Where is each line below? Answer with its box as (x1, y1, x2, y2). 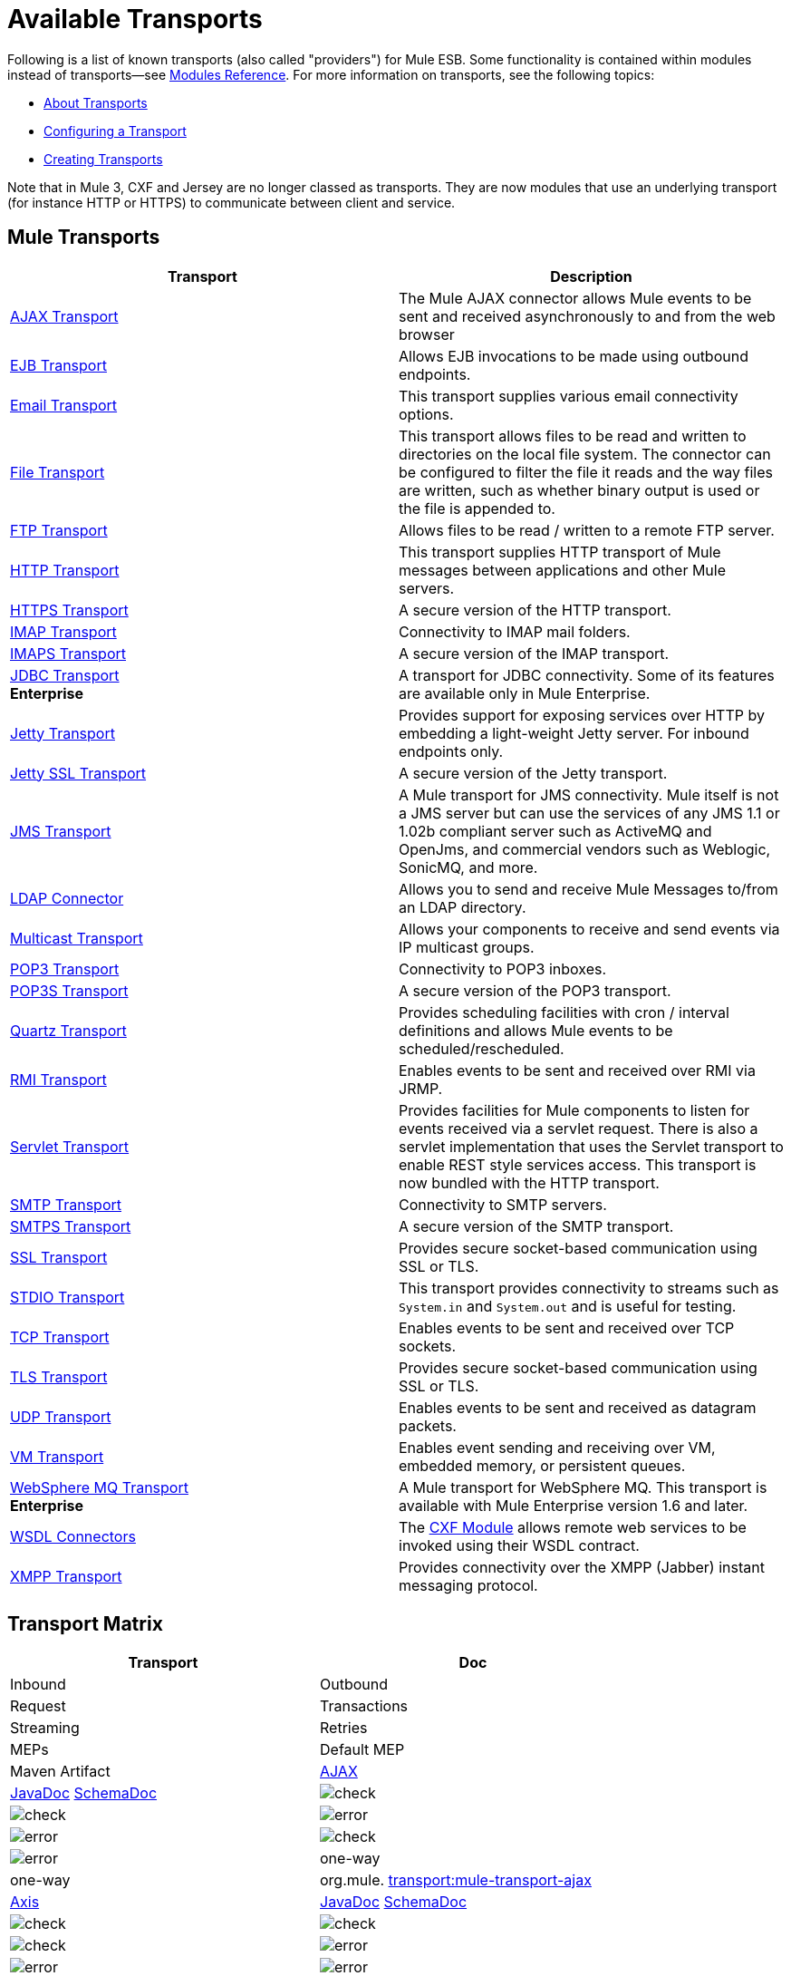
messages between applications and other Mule (399, 560, 727, 579)
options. (399, 404, 454, 423)
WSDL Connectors (10, 1526, 136, 1545)
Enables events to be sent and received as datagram (399, 1398, 757, 1417)
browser (399, 324, 455, 344)
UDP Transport (10, 1407, 111, 1426)
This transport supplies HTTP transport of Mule (399, 542, 721, 561)
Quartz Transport (10, 1021, 127, 1040)
